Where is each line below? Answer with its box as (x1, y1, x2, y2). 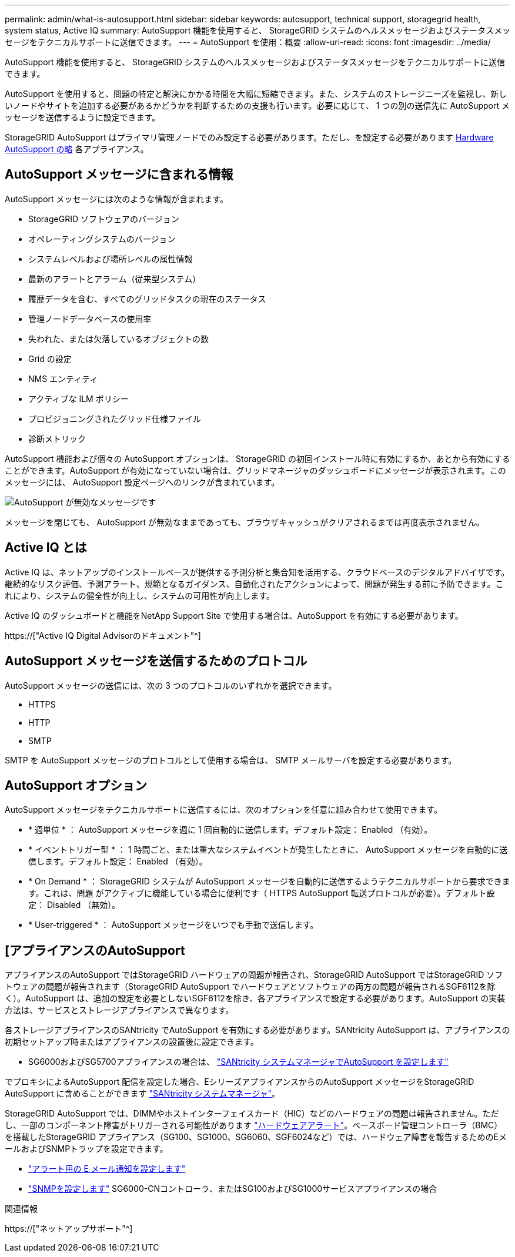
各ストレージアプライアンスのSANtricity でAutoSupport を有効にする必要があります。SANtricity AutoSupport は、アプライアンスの (5, 1025, 510, 1035)
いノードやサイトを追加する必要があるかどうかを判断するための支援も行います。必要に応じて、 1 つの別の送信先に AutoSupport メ (5, 100, 510, 110)
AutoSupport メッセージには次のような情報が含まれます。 (5, 193, 228, 204)
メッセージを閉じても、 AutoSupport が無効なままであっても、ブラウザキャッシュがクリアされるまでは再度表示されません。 (5, 517, 484, 527)
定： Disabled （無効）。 (28, 900, 121, 910)
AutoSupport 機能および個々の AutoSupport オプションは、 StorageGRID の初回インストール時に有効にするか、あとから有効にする (5, 453, 510, 464)
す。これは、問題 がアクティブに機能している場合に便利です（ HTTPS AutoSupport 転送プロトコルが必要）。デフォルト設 (28, 888, 495, 899)
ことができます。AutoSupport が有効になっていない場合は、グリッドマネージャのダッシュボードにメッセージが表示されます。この (5, 465, 506, 475)
